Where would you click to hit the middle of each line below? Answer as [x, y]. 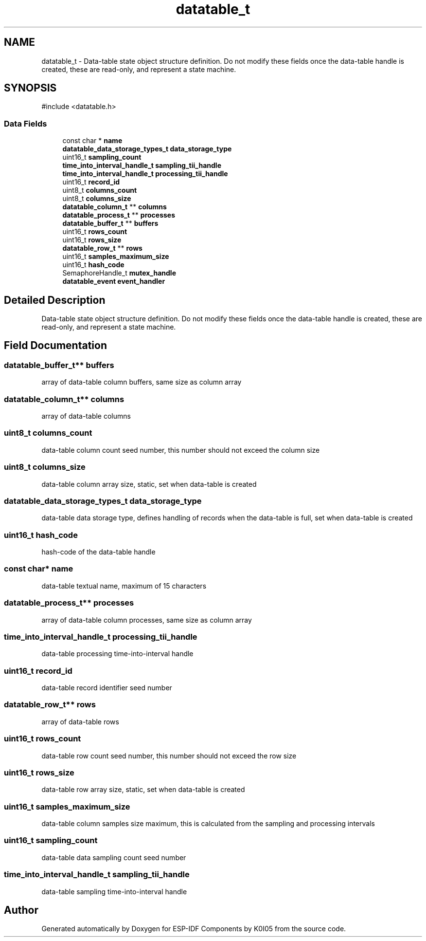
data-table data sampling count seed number [114, 857]
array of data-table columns [86, 416]
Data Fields [26, 123]
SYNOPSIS [30, 88]
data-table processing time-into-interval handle [117, 654]
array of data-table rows [80, 721]
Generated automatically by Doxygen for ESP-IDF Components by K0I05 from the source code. [194, 929]
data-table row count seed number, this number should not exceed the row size [169, 756]
